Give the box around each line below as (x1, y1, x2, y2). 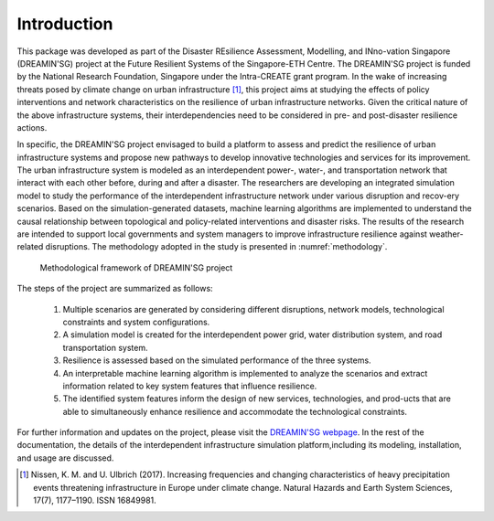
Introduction (16, 14, 113, 34)
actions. (16, 122, 48, 133)
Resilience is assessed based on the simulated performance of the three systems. (62, 355, 371, 366)
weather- (428, 229, 464, 239)
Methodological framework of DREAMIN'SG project (39, 261, 233, 273)
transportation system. (62, 342, 148, 353)
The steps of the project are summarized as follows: (16, 283, 214, 294)
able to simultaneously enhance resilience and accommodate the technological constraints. (62, 406, 407, 417)
